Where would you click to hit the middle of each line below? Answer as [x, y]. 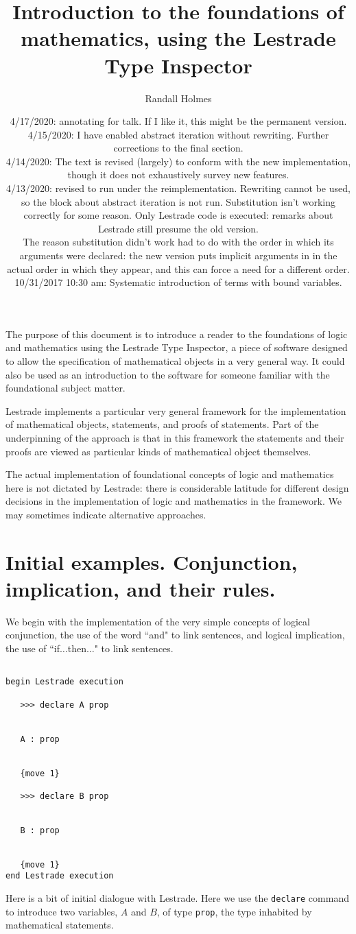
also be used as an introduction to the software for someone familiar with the [168, 374]
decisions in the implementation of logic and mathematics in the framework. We [174, 501]
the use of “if [33, 648]
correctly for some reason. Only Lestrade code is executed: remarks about [178, 215]
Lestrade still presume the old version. [178, 228]
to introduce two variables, [62, 911]
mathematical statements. [60, 925]
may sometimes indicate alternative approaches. [106, 514]
